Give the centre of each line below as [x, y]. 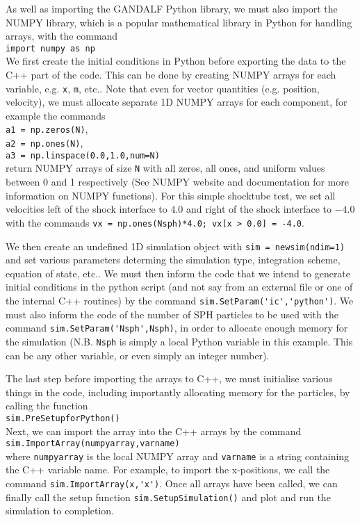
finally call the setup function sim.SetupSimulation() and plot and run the [168, 497]
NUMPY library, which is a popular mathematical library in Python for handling [179, 22]
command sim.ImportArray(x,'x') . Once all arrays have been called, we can [172, 483]
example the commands [56, 115]
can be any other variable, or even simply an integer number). [138, 355]
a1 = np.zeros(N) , [47, 129]
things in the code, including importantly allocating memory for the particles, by [178, 392]
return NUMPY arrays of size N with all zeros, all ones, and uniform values [165, 168]
